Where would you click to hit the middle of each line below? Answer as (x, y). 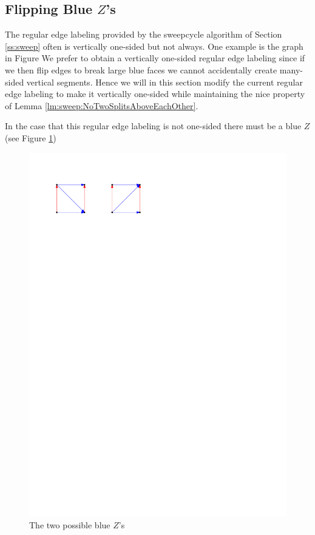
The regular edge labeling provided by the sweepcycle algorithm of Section (144, 34)
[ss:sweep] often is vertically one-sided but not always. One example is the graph (154, 46)
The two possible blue (70, 525)
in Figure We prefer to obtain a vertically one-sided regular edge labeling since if (155, 58)
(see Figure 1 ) (31, 137)
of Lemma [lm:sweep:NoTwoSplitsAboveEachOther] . (102, 105)
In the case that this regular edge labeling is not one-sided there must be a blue (153, 126)
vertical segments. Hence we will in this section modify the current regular (164, 82)
